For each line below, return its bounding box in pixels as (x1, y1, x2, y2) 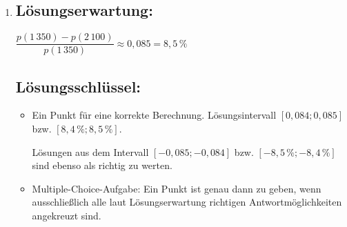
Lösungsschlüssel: (15, 75, 141, 97)
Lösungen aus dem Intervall (32, 144, 149, 159)
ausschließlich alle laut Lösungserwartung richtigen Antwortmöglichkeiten (32, 195, 342, 209)
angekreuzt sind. (32, 208, 101, 223)
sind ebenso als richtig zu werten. (32, 158, 172, 172)
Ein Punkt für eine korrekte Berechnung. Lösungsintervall (32, 108, 277, 122)
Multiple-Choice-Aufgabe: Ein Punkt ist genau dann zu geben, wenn (32, 181, 321, 195)
